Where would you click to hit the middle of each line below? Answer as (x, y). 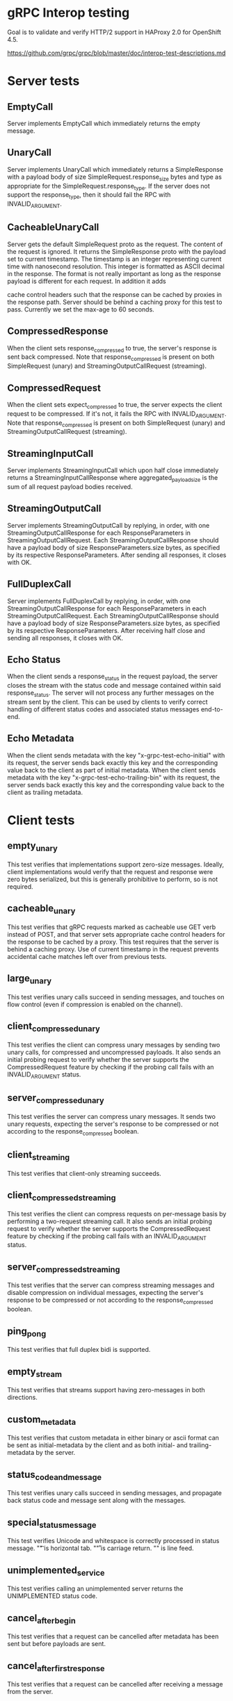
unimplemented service (56, 1571)
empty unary (32, 847)
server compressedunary (56, 1099)
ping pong (27, 1332)
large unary (30, 979)
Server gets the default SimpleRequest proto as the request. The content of (115, 244)
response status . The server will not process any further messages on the (111, 693)
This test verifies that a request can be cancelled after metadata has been (113, 1636)
